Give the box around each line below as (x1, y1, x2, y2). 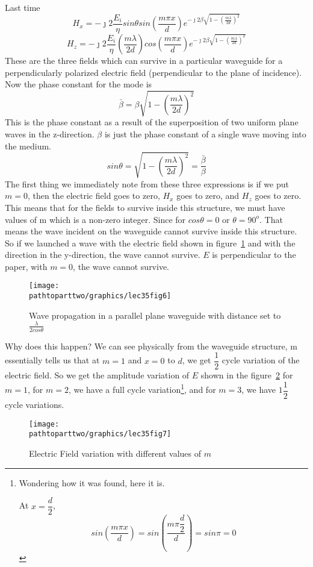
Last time (5, 1, 40, 13)
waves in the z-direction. (5, 128, 95, 140)
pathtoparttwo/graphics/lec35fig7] (29, 430, 172, 439)
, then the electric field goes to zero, (27, 189, 160, 202)
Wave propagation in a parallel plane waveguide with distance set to (29, 309, 281, 321)
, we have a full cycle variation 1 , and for (68, 381, 216, 396)
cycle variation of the (222, 354, 300, 366)
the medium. (5, 139, 51, 152)
